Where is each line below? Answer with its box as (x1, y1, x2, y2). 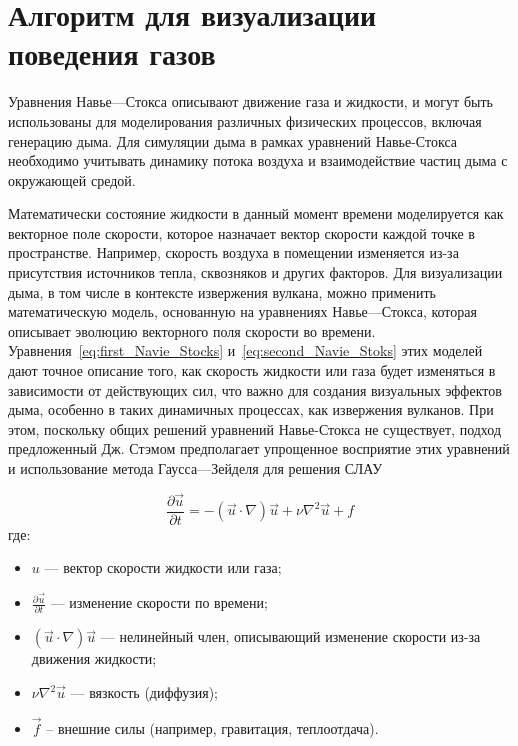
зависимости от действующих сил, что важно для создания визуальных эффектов (8, 379, 502, 400)
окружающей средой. (8, 169, 136, 190)
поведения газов (8, 33, 216, 74)
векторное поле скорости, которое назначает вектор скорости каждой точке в (8, 222, 475, 243)
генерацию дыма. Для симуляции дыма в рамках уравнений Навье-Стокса (8, 130, 457, 151)
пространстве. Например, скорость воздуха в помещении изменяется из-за (8, 242, 459, 263)
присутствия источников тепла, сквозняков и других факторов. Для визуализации (8, 262, 503, 283)
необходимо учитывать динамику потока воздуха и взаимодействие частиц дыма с (8, 150, 508, 171)
